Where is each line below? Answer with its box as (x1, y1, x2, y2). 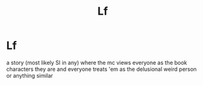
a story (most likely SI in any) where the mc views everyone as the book (6, 59, 188, 66)
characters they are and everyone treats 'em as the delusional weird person (6, 65, 197, 73)
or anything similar (6, 72, 53, 79)
